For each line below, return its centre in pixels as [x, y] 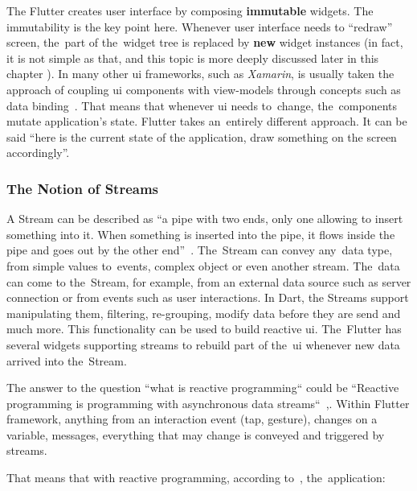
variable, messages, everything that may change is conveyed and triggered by [196, 434]
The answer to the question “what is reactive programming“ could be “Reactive [203, 388]
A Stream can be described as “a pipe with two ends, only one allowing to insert [205, 219]
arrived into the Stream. [67, 360]
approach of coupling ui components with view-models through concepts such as [204, 89]
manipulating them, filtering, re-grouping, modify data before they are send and [204, 313]
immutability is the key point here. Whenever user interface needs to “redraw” [200, 26]
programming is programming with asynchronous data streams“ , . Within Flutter [208, 403]
